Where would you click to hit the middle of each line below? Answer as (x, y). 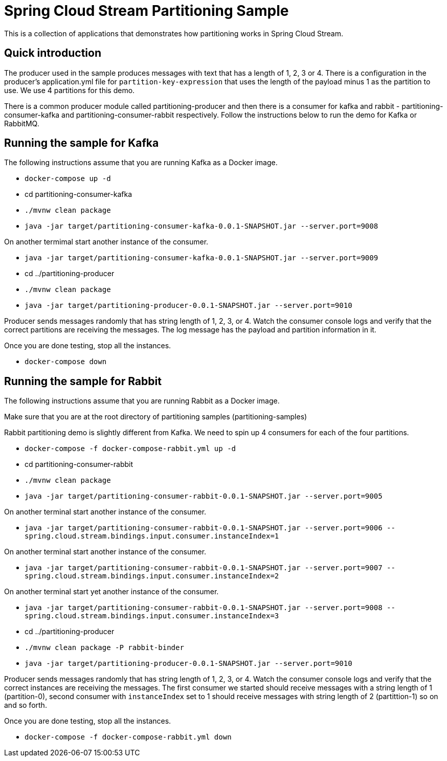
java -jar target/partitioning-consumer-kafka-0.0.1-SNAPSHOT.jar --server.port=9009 (202, 258)
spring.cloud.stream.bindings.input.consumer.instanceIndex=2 (152, 576)
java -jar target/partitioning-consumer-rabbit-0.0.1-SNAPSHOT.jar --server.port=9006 (204, 528)
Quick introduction (53, 53)
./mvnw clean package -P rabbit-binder (104, 648)
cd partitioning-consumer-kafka (79, 194)
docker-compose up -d (68, 179)
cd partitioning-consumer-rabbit (79, 464)
